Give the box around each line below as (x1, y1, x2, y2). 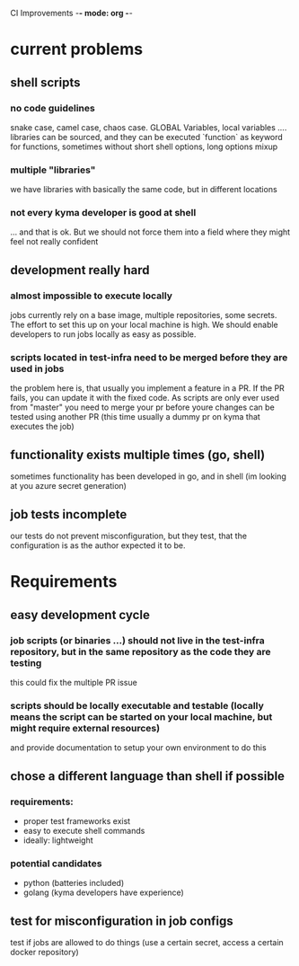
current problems (10, 40, 143, 59)
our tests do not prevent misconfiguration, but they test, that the (10, 530, 248, 542)
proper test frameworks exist (22, 815, 131, 826)
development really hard (10, 262, 151, 278)
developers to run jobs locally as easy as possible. (10, 329, 197, 340)
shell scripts (10, 75, 81, 90)
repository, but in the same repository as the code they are (10, 645, 271, 658)
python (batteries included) (22, 878, 125, 889)
